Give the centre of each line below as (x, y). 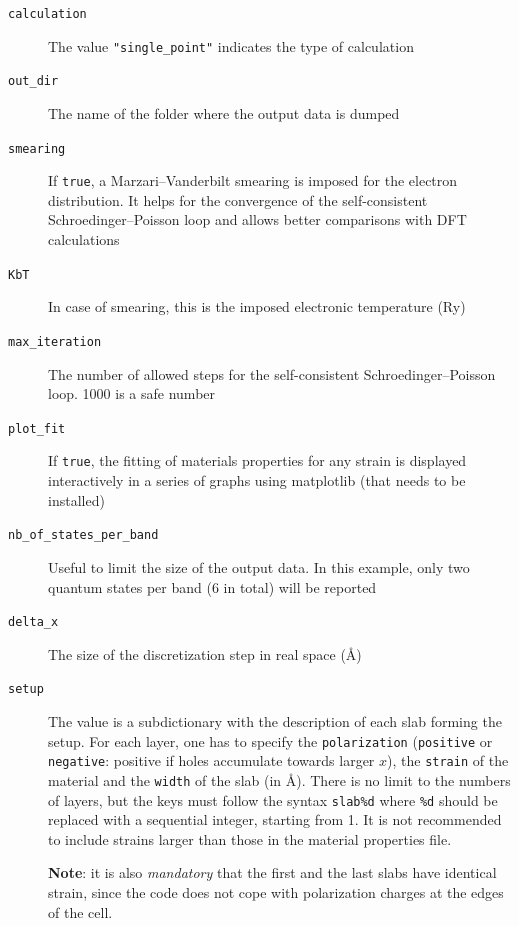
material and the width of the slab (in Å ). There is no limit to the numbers (279, 779)
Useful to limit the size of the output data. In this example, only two (259, 566)
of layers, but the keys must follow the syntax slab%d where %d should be (273, 799)
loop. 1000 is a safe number (132, 393)
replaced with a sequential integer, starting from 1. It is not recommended (275, 819)
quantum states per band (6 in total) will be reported (212, 586)
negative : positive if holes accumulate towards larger (211, 760)
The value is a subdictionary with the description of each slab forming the (275, 721)
